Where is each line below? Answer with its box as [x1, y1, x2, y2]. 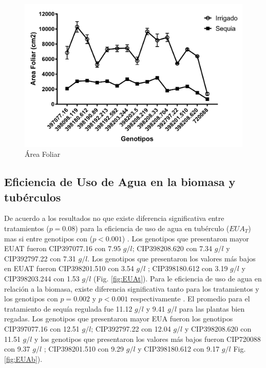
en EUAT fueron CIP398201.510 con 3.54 [4, 263, 134, 274]
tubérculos [4, 189, 61, 205]
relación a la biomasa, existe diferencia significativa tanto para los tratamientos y [4, 283, 259, 294]
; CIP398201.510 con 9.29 [44, 343, 124, 354]
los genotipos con [4, 293, 58, 304]
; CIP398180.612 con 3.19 [148, 263, 228, 274]
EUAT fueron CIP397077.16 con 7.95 [4, 243, 121, 254]
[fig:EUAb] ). [4, 353, 43, 364]
